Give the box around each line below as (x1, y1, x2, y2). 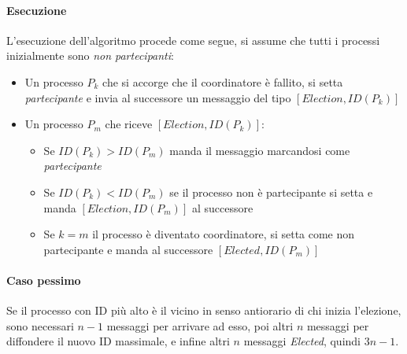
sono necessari (6, 317, 74, 334)
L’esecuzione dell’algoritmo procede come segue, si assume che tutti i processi (6, 31, 380, 48)
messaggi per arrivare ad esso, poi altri (106, 317, 294, 334)
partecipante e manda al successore (43, 241, 213, 257)
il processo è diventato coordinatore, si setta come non (92, 226, 355, 242)
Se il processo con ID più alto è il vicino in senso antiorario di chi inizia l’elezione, (6, 302, 401, 319)
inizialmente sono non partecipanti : (6, 47, 174, 64)
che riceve (105, 116, 153, 132)
